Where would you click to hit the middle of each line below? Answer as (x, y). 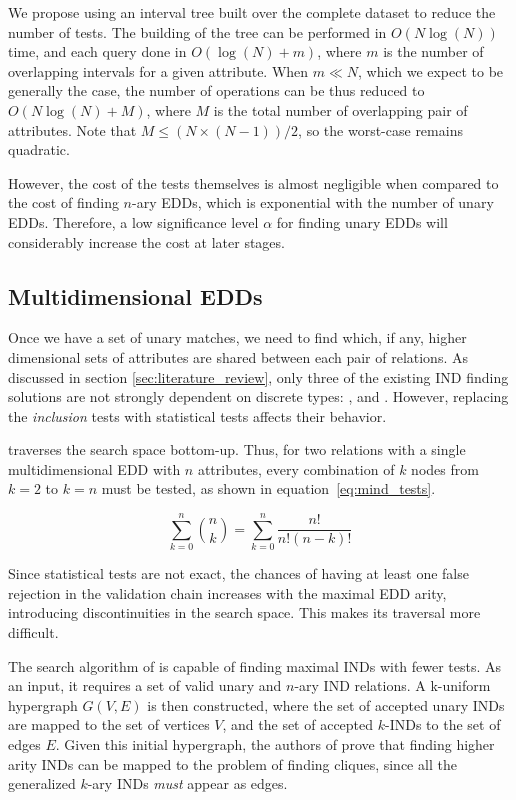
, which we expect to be (431, 70)
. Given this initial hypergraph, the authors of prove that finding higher (275, 743)
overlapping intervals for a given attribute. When (158, 70)
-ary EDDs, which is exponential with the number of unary (313, 202)
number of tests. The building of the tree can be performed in (197, 31)
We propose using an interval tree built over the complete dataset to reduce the (252, 12)
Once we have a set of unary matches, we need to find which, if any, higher (237, 337)
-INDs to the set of (443, 724)
